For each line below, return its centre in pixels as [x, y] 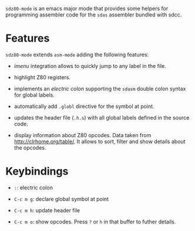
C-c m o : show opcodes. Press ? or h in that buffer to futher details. [95, 222]
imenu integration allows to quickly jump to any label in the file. [90, 66]
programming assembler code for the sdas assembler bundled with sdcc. [94, 15]
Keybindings [37, 171]
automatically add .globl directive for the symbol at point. [84, 106]
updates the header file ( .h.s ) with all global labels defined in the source [102, 117]
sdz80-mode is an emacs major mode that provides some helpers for [87, 9]
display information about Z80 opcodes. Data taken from [83, 135]
